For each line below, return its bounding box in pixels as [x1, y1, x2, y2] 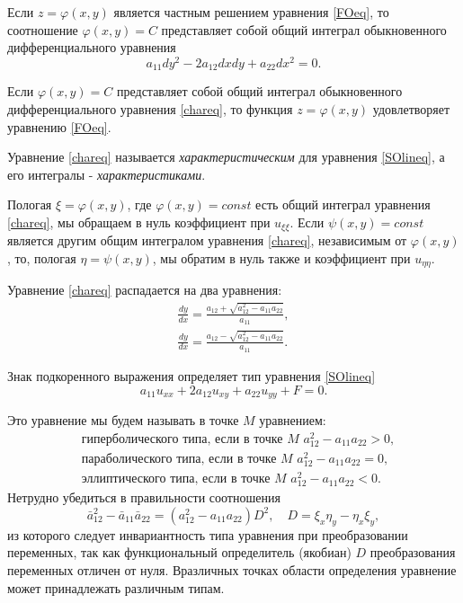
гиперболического [81, 432, 179, 446]
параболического [81, 452, 173, 466]
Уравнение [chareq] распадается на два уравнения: [7, 280, 282, 299]
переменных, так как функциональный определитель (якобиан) [7, 543, 352, 562]
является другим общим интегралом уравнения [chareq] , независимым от [7, 231, 407, 250]
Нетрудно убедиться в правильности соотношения [7, 488, 280, 507]
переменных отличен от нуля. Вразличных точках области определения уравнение [7, 560, 457, 579]
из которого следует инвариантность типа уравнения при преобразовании [7, 525, 408, 544]
